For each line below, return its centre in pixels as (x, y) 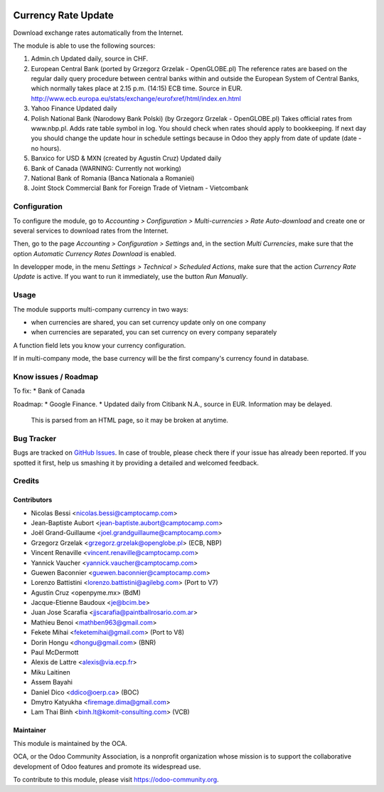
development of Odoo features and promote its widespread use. (107, 766)
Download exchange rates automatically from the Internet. (98, 33)
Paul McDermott (55, 653)
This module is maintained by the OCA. (70, 743)
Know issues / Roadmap (56, 376)
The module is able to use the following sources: (84, 46)
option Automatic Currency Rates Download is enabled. (95, 253)
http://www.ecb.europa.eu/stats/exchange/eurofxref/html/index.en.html (136, 98)
